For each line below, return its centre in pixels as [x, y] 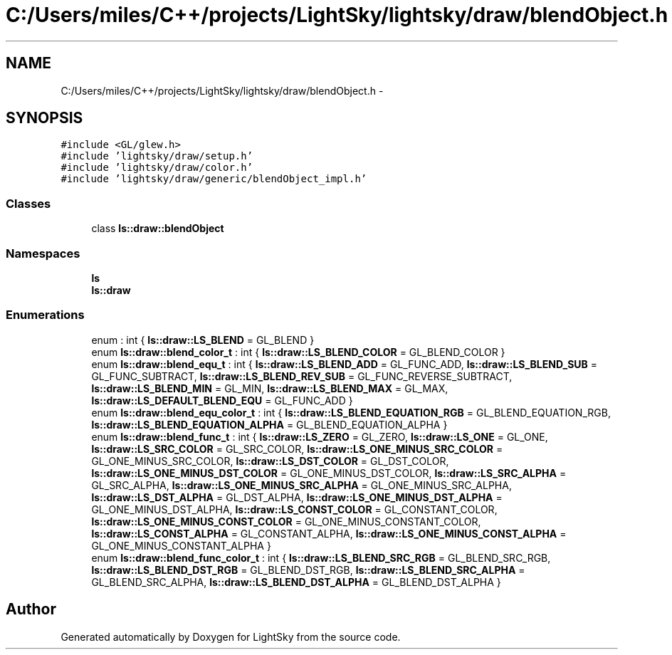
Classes [28, 203]
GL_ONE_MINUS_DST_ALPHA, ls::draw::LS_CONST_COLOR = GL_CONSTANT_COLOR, [294, 509]
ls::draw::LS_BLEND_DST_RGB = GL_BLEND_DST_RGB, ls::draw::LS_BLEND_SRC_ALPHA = [308, 570]
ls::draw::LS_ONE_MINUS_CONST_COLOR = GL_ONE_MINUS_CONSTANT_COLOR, [286, 521]
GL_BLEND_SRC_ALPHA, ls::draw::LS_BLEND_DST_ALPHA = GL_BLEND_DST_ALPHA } [296, 582]
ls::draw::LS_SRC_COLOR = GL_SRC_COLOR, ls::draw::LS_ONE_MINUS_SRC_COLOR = [297, 449]
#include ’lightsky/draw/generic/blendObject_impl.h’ [214, 179]
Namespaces [43, 253]
